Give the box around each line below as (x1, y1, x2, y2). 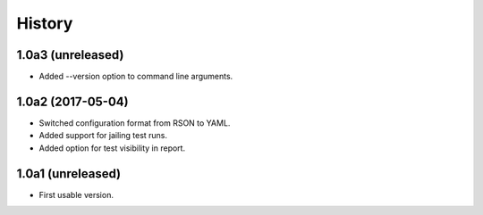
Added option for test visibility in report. (38, 143, 186, 153)
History (16, 13, 73, 33)
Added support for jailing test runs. (38, 130, 168, 141)
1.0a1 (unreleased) (16, 166, 122, 181)
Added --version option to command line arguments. (38, 71, 233, 82)
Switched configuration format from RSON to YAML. (38, 117, 231, 128)
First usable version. (38, 189, 114, 200)
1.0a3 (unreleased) (16, 47, 124, 62)
